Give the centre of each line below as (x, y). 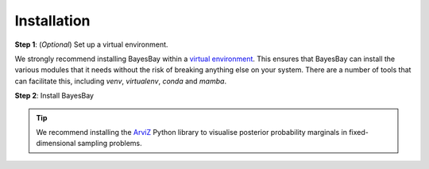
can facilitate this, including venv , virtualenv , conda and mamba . (120, 81)
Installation (52, 21)
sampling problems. (110, 144)
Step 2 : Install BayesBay (54, 96)
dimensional (56, 144)
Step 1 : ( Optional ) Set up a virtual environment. (91, 44)
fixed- (358, 132)
